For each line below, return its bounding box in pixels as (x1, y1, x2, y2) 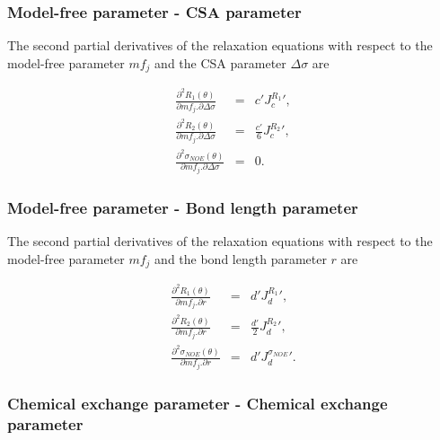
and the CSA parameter (154, 53, 286, 72)
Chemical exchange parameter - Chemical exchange (7, 392, 388, 414)
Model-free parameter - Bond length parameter (7, 196, 358, 218)
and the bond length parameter (154, 249, 327, 268)
